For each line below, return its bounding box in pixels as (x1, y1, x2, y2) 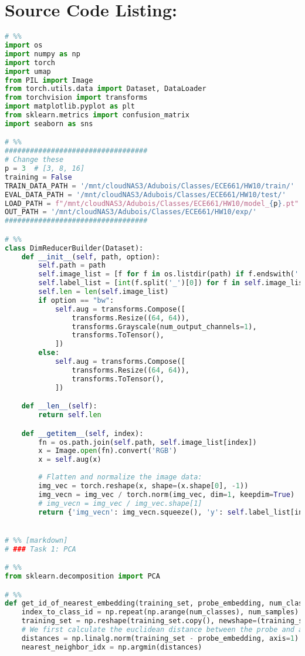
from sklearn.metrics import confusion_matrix (5, 111, 189, 119)
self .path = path (38, 261, 106, 270)
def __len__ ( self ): (21, 402, 97, 411)
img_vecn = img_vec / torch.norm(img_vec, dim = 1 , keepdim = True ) (38, 490, 295, 499)
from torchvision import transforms (5, 93, 148, 102)
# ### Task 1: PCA (5, 545, 76, 553)
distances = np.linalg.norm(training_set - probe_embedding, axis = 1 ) (21, 634, 299, 643)
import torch (5, 58, 55, 67)
